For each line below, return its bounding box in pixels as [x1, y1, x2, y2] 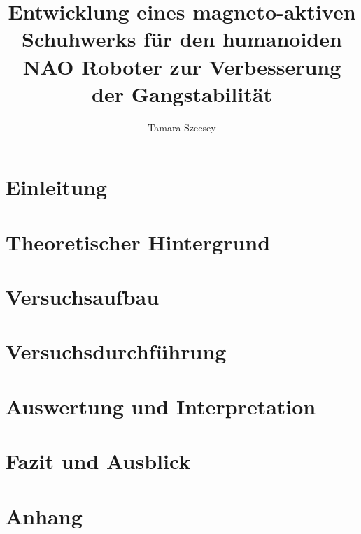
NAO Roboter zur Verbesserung [22, 52, 341, 80]
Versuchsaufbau [6, 282, 160, 311]
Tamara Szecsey [148, 120, 216, 134]
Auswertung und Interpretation [6, 391, 316, 420]
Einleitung [6, 173, 108, 201]
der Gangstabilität [92, 79, 272, 108]
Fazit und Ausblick [6, 447, 191, 475]
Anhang [6, 501, 83, 530]
